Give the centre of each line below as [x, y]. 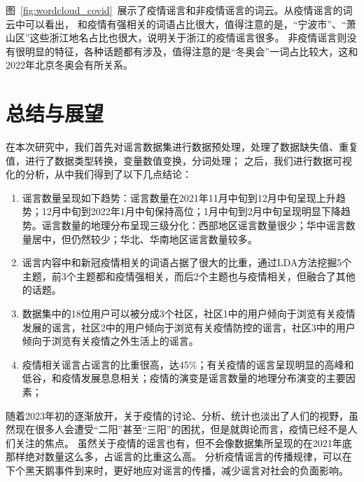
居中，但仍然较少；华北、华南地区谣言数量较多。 [145, 239]
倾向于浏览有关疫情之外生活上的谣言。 [110, 341]
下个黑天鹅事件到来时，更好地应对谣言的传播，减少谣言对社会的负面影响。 [177, 470]
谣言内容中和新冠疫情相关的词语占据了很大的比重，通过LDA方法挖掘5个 [187, 262]
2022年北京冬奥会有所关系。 [69, 65]
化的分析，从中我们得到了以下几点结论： [99, 174]
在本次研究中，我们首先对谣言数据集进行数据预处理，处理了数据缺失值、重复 [182, 147]
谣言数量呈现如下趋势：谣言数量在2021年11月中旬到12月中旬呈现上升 [179, 197]
